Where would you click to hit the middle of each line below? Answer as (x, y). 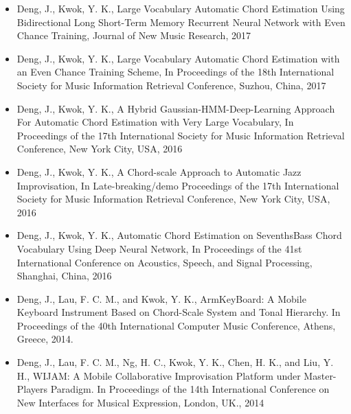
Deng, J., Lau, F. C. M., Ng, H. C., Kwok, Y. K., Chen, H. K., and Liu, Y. (175, 362)
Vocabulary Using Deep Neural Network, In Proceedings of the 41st (159, 248)
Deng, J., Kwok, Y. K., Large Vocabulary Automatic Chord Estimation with (178, 58)
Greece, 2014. (45, 339)
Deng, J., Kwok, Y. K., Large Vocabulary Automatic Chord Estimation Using (181, 8)
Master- (320, 375)
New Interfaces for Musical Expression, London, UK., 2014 (140, 402)
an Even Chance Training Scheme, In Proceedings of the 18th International (175, 72)
